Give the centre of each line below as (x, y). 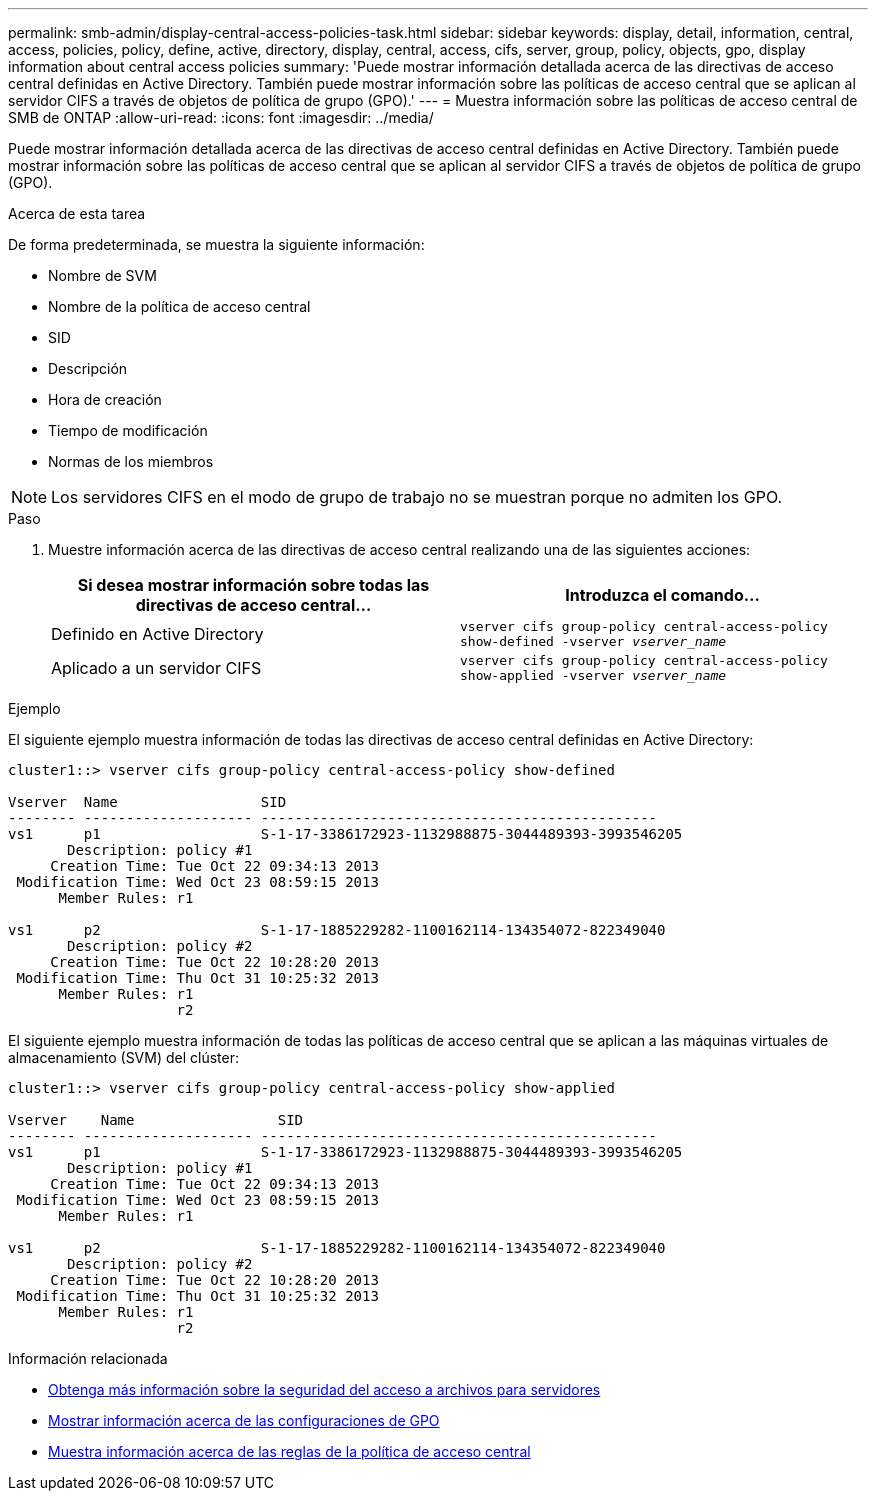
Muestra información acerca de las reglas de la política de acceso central (289, 1451)
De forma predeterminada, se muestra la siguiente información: (216, 244)
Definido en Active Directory (157, 634)
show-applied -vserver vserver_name (593, 675)
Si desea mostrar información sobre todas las (253, 585)
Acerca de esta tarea (77, 213)
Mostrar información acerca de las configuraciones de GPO (244, 1420)
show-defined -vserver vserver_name (593, 641)
